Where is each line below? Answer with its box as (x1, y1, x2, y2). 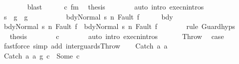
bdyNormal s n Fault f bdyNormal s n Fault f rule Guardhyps (3, 21, 235, 31)
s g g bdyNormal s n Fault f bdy (3, 11, 173, 21)
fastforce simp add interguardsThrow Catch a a (3, 40, 168, 51)
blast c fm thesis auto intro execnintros (27, 1, 204, 11)
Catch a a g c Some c (3, 50, 80, 60)
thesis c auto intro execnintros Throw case (9, 30, 224, 41)
